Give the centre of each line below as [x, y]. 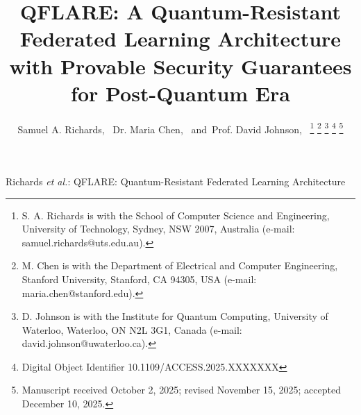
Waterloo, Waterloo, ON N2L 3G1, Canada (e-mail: [132, 329]
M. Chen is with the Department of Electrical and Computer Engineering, [180, 265]
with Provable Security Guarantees [180, 66]
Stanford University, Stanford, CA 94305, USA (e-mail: [139, 279]
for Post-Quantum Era [180, 93]
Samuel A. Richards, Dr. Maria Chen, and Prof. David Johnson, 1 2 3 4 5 [180, 128]
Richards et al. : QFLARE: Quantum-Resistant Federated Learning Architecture [176, 181]
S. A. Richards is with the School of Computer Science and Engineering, [176, 215]
